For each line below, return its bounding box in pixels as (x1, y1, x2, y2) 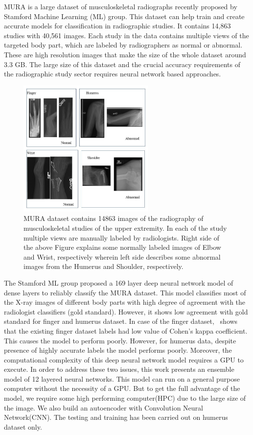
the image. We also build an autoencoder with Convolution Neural (4, 402, 203, 412)
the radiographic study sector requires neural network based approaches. (4, 69, 221, 79)
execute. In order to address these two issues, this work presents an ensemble (4, 364, 234, 374)
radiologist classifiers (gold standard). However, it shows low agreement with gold (4, 306, 248, 316)
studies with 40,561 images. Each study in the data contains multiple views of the (4, 30, 249, 40)
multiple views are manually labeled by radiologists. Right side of (23, 232, 219, 242)
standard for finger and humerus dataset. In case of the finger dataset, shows (4, 316, 238, 326)
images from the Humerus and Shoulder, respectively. (23, 261, 184, 271)
